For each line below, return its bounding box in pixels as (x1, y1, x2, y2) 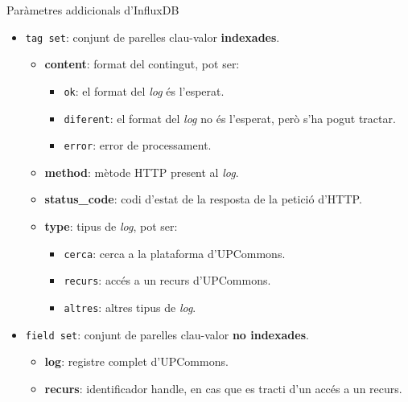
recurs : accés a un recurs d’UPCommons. (64, 272, 271, 289)
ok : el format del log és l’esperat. (64, 82, 225, 99)
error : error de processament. (64, 137, 212, 154)
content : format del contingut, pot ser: (44, 55, 240, 72)
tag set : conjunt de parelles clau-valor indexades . (25, 28, 280, 45)
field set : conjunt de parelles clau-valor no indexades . (25, 326, 309, 343)
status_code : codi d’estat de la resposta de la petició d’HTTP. (44, 191, 362, 207)
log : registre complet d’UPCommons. (44, 353, 229, 370)
